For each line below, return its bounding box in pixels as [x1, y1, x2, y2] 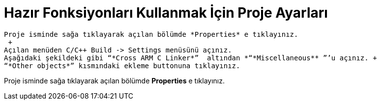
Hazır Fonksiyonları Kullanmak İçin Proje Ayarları [4, 4, 328, 21]
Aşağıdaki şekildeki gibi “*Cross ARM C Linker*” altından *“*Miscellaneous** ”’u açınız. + [4, 53, 377, 62]
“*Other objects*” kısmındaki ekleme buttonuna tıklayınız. [4, 61, 240, 70]
